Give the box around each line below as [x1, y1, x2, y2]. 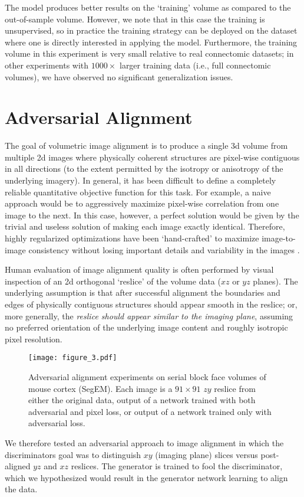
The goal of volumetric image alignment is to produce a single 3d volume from [5, 139, 288, 152]
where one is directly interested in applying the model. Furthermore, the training [5, 35, 298, 48]
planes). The [253, 274, 298, 287]
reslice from [214, 382, 256, 394]
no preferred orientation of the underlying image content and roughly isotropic [5, 321, 288, 333]
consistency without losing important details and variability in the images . [28, 243, 300, 256]
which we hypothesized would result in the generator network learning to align [5, 471, 288, 483]
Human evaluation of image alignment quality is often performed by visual [5, 263, 274, 276]
